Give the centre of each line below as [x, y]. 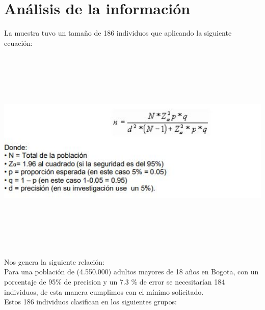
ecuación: [18, 43]
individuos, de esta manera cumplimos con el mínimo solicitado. [104, 291]
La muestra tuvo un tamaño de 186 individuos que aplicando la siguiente [118, 33]
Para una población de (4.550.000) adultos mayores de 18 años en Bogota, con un [131, 272]
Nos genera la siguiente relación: [54, 261]
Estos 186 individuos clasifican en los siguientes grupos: [90, 302]
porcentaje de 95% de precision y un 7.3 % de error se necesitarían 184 [115, 282]
